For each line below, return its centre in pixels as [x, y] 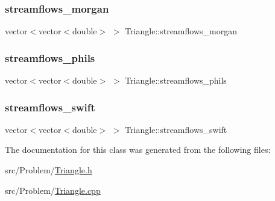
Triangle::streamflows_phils [176, 80]
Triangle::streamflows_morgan [181, 31]
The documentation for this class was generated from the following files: [138, 150]
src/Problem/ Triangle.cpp [53, 190]
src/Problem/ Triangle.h [49, 170]
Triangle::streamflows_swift [176, 129]
